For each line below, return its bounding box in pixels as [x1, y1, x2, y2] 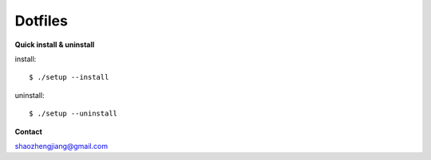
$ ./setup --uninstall [29, 109, 118, 119]
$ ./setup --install [29, 72, 109, 82]
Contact [14, 127, 43, 136]
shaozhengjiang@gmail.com [14, 141, 108, 150]
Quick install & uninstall [14, 40, 95, 49]
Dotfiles [14, 12, 68, 29]
